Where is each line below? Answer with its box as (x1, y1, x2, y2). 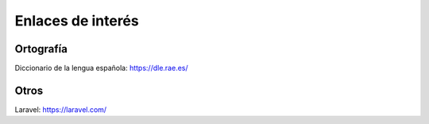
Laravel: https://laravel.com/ (14, 104, 107, 114)
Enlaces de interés (14, 12, 139, 29)
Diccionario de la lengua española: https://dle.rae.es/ (14, 64, 188, 73)
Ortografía (14, 42, 68, 56)
